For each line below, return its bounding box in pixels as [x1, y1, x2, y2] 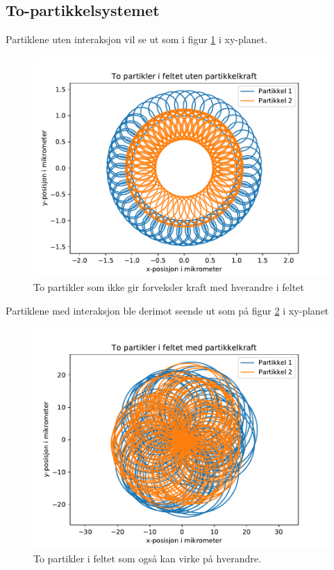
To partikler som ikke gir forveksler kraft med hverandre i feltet [33, 280, 304, 294]
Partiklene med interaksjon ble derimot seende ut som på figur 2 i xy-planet [6, 303, 329, 317]
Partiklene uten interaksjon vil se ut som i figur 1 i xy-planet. [6, 32, 268, 47]
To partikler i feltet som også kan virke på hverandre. [33, 551, 261, 566]
